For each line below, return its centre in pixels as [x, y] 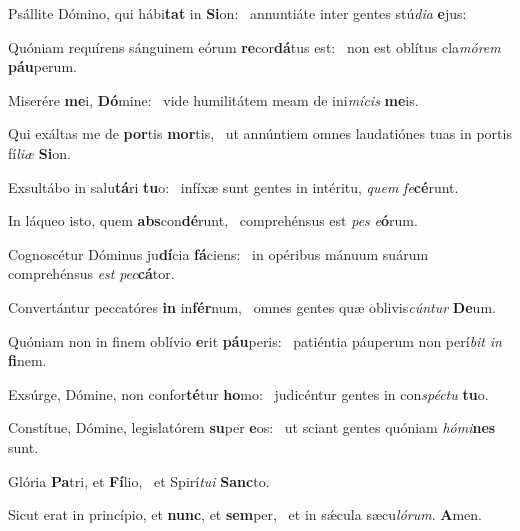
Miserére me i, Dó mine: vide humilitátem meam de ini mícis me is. [213, 99]
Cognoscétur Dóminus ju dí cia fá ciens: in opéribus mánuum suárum [218, 253]
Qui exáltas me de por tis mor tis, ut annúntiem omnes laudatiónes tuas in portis [260, 133]
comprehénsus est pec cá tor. [91, 273]
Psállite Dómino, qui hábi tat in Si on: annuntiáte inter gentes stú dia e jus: [237, 13]
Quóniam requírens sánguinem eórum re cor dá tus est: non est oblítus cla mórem [254, 46]
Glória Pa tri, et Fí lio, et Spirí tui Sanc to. [139, 480]
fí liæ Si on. [39, 152]
